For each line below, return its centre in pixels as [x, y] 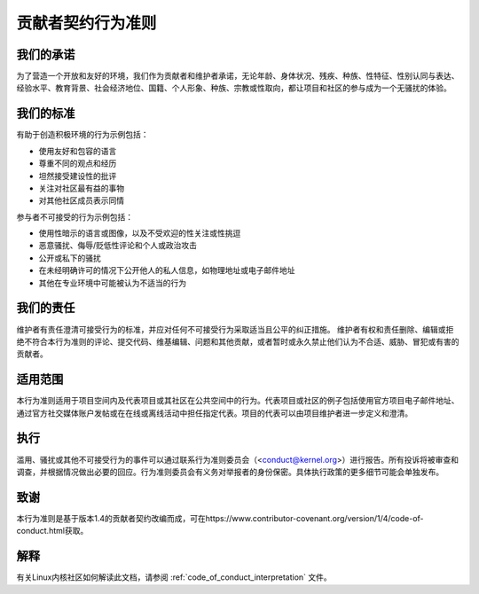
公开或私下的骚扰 [70, 258]
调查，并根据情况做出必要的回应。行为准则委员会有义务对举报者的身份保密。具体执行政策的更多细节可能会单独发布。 [230, 472]
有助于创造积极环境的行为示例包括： [82, 135]
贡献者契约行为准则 [86, 23]
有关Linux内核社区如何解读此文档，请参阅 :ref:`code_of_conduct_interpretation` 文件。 [174, 577]
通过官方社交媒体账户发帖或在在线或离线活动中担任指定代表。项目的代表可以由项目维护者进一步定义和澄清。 [214, 413]
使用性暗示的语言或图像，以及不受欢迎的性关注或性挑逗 [140, 233]
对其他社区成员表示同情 [81, 200]
